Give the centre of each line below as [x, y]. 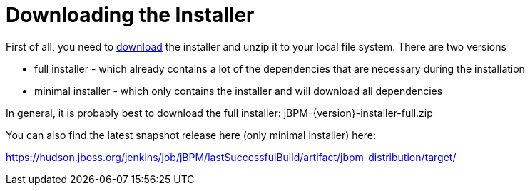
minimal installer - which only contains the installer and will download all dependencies [239, 91]
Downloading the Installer [130, 15]
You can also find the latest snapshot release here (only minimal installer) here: [191, 135]
